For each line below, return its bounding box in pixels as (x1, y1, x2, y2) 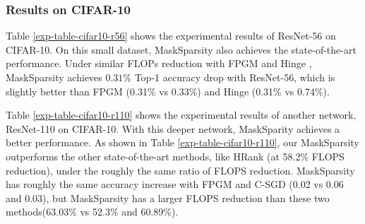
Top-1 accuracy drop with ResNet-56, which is (134, 70, 335, 84)
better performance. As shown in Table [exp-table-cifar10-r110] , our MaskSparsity (6, 135, 359, 150)
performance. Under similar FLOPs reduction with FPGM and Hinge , (6, 56, 312, 71)
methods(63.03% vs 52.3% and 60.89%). (6, 204, 179, 219)
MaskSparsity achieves (6, 70, 102, 84)
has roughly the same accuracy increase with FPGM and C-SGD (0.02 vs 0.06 (6, 177, 344, 191)
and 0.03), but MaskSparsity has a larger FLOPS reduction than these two (6, 190, 330, 205)
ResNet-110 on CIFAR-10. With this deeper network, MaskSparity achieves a (6, 121, 340, 136)
